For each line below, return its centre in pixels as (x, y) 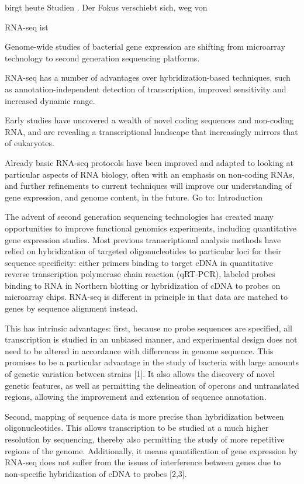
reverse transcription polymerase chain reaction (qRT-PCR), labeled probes (140, 274)
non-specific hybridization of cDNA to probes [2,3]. (96, 473)
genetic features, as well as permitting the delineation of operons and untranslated (152, 385)
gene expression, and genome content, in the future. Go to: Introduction (134, 197)
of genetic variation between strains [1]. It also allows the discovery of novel (140, 374)
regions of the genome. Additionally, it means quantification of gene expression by (151, 450)
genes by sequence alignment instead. (71, 308)
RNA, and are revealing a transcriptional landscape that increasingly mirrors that (151, 131)
